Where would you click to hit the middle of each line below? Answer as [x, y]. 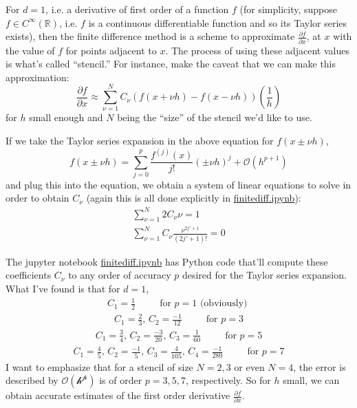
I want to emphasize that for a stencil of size [99, 366]
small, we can [311, 380]
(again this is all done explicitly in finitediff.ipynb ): [194, 198]
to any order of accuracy [120, 275]
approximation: [37, 77]
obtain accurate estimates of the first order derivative [118, 395]
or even [249, 366]
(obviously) [224, 304]
